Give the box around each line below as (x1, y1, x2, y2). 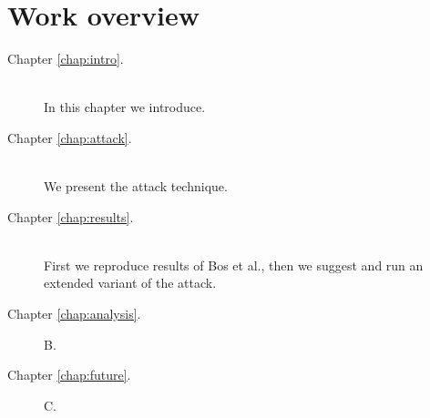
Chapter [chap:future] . (7, 365, 131, 384)
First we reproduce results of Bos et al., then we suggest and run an (44, 255, 424, 274)
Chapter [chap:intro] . (7, 49, 124, 68)
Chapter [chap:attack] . (7, 127, 132, 147)
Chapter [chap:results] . (7, 207, 134, 226)
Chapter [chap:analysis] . (7, 304, 141, 323)
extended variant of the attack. (44, 273, 217, 292)
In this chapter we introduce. (44, 97, 206, 117)
